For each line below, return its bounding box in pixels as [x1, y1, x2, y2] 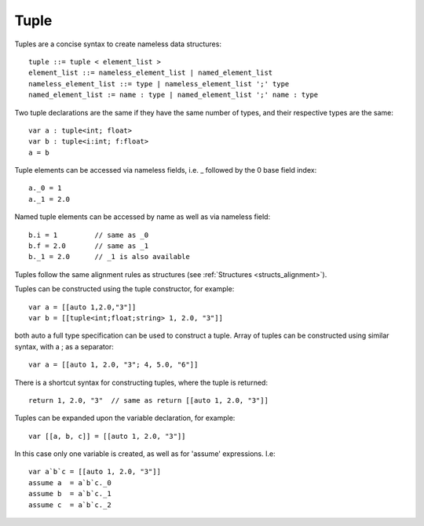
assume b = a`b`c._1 [28, 489, 111, 499]
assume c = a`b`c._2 [28, 500, 111, 510]
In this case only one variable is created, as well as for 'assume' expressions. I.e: [14, 449, 276, 458]
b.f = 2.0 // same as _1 [28, 242, 149, 250]
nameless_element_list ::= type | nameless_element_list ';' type [28, 79, 290, 88]
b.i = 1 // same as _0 [28, 230, 149, 239]
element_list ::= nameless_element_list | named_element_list [28, 68, 273, 78]
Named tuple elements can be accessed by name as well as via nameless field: [14, 212, 271, 221]
